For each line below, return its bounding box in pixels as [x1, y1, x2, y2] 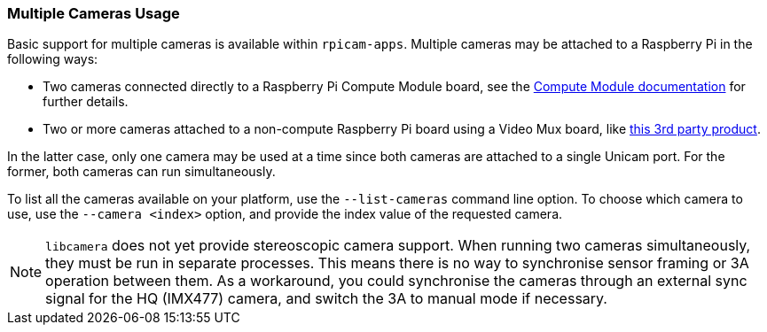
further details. [43, 94, 129, 110]
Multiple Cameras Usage [7, 4, 180, 22]
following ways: [7, 51, 98, 67]
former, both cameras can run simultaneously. [7, 164, 276, 180]
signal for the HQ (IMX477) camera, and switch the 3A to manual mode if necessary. [45, 290, 607, 308]
